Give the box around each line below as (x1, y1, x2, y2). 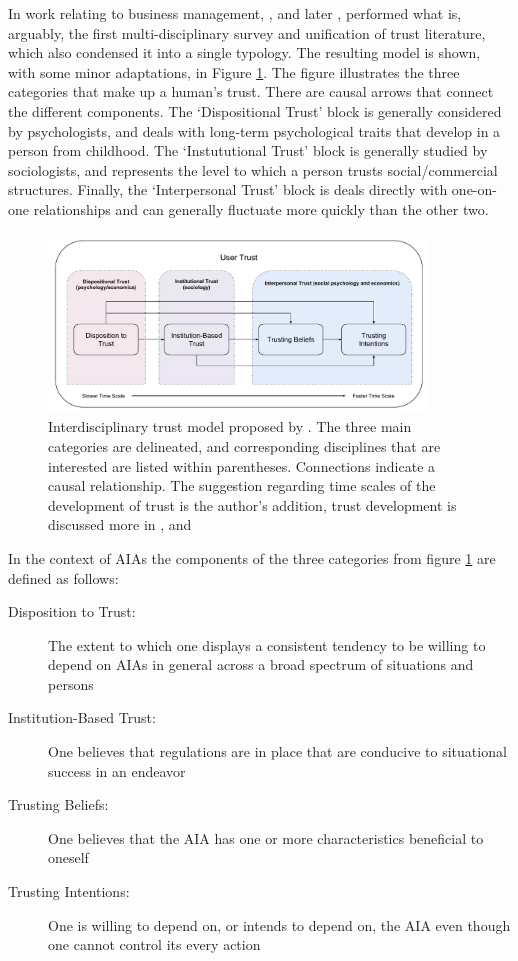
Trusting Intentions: (8, 881, 130, 902)
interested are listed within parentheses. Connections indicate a (48, 455, 436, 476)
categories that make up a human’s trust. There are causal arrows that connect (8, 81, 494, 102)
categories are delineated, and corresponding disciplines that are (48, 435, 441, 456)
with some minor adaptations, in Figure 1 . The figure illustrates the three (8, 61, 460, 82)
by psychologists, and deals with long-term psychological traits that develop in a (8, 120, 501, 141)
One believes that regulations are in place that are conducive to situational (48, 741, 507, 762)
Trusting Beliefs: (8, 794, 109, 815)
